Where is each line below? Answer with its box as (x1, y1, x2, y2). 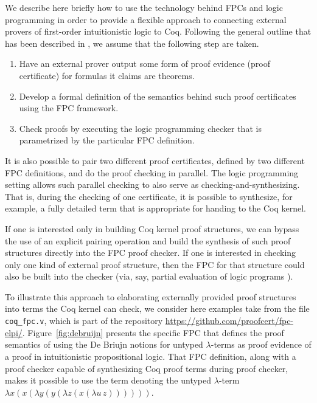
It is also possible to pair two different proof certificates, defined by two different (5, 154, 305, 167)
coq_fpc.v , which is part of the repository (5, 314, 163, 327)
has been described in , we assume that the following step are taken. (5, 36, 259, 49)
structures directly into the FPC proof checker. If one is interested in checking (5, 246, 296, 259)
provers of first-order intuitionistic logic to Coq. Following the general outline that (5, 25, 312, 38)
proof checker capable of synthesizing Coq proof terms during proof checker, (5, 362, 288, 374)
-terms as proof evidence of (211, 338, 312, 351)
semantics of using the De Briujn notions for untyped (5, 338, 203, 351)
